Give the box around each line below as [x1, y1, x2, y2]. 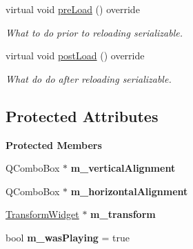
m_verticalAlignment [70, 161, 176, 175]
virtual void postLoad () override [6, 48, 145, 63]
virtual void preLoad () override [6, 2, 140, 16]
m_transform [90, 207, 156, 221]
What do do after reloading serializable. [6, 71, 172, 86]
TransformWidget [6, 207, 79, 221]
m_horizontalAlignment [70, 183, 188, 198]
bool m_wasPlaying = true [6, 230, 130, 244]
